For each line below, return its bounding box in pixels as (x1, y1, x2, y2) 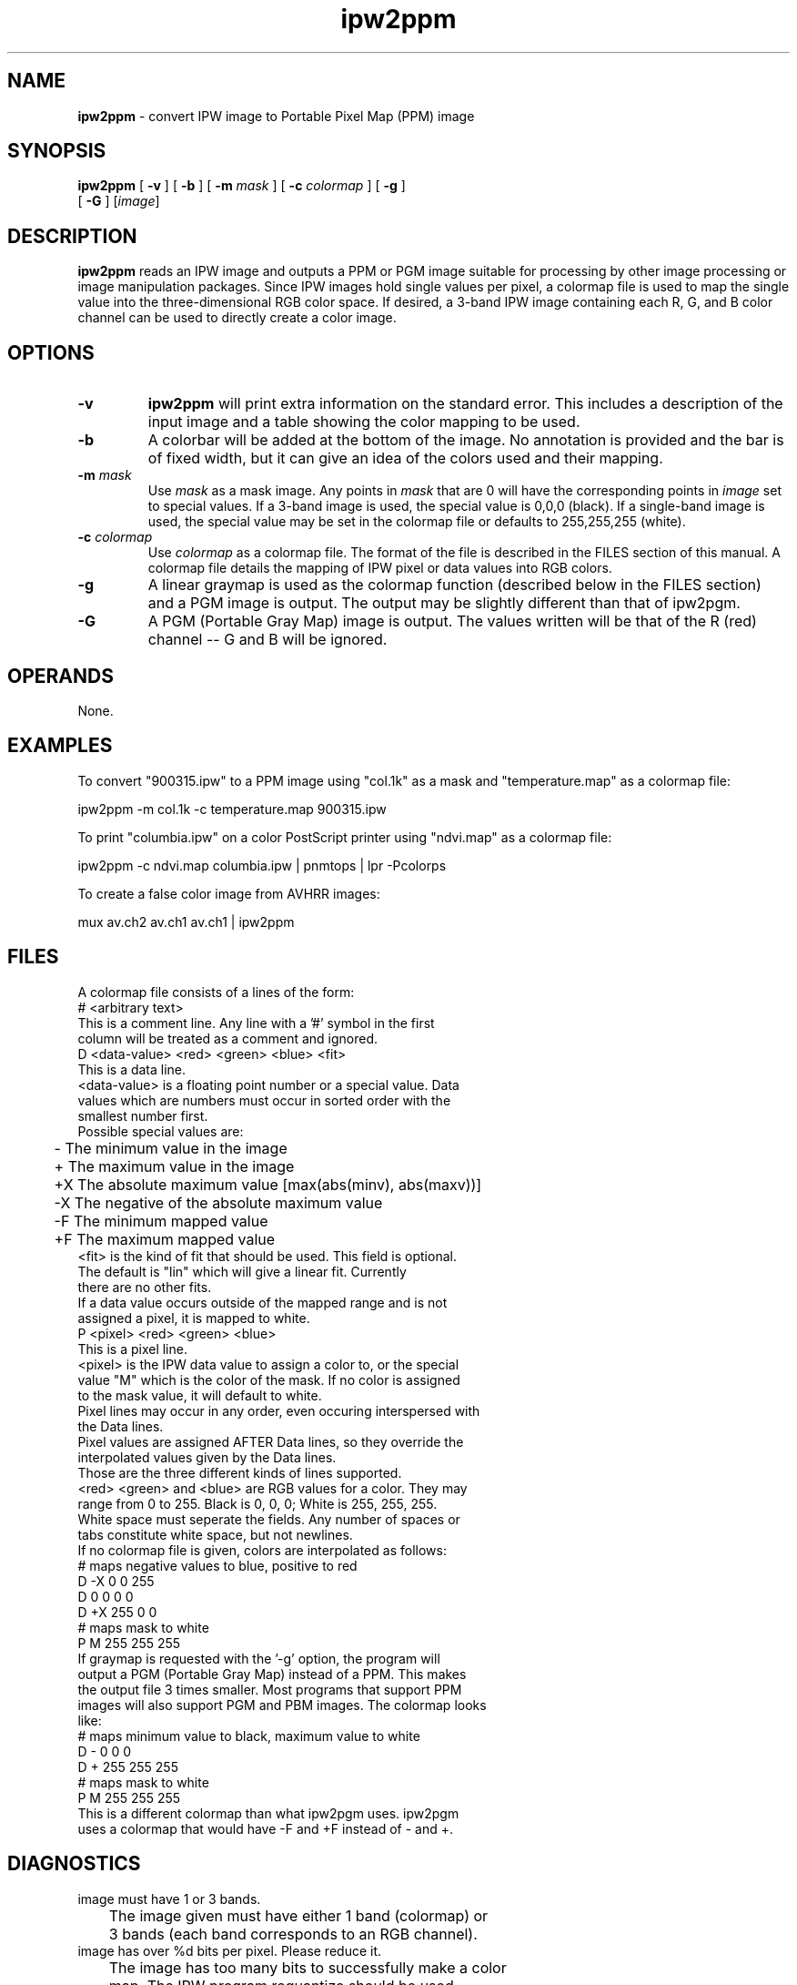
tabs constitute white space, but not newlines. (77, 1526, 353, 1542)
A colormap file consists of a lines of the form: (77, 983, 355, 1000)
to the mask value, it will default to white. (77, 1387, 322, 1403)
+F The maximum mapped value (54, 1229, 276, 1248)
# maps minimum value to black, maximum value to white (77, 1727, 420, 1744)
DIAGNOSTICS (7, 1852, 141, 1876)
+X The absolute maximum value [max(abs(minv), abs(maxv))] (54, 1175, 482, 1194)
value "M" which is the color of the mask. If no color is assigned (77, 1371, 460, 1388)
